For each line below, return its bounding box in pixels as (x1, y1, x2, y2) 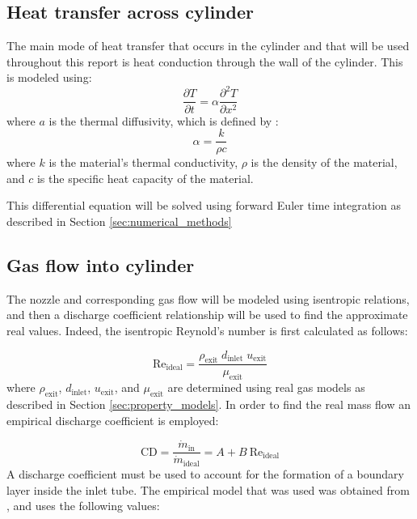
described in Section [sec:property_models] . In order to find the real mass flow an (6, 395, 411, 412)
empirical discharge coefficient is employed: (6, 411, 219, 428)
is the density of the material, (251, 154, 398, 171)
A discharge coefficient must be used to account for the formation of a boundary (6, 465, 404, 482)
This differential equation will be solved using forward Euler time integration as (6, 197, 401, 214)
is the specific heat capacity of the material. (36, 169, 254, 186)
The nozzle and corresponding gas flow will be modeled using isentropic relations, (6, 290, 410, 307)
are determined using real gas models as (167, 379, 365, 396)
